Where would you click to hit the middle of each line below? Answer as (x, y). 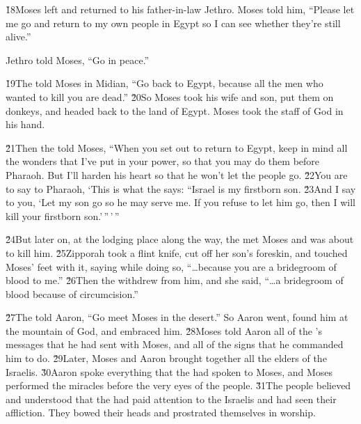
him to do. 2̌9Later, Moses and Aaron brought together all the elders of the (166, 358)
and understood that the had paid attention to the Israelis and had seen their (171, 399)
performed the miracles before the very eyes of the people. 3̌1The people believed (178, 385)
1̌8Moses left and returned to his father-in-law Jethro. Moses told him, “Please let (180, 9)
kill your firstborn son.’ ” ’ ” (63, 215)
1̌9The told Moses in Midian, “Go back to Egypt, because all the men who (165, 83)
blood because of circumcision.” (72, 293)
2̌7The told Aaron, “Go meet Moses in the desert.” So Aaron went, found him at (177, 317)
